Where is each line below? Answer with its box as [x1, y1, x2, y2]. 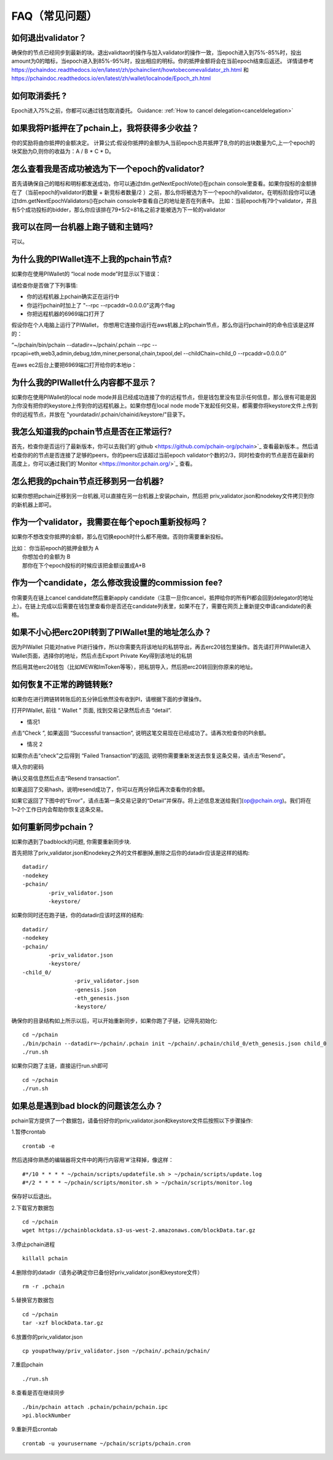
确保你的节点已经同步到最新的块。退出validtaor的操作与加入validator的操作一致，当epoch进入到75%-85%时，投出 [11, 49, 302, 57]
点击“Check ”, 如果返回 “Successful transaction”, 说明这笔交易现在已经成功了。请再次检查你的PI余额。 [11, 729, 270, 737]
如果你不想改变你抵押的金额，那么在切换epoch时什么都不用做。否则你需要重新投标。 [11, 533, 227, 540]
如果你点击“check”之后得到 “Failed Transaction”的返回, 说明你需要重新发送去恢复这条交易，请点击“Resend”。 [11, 752, 289, 759]
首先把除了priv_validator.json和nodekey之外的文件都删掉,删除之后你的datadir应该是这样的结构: [11, 849, 250, 857]
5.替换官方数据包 [11, 1296, 54, 1304]
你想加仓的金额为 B [22, 553, 71, 561]
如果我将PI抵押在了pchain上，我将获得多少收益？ [11, 123, 200, 133]
